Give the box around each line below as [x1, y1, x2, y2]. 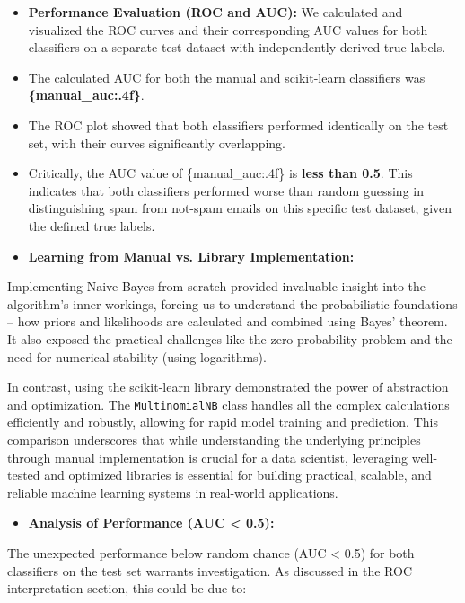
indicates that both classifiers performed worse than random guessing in [28, 181, 424, 200]
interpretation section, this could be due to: [7, 579, 247, 598]
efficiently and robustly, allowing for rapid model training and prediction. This [7, 412, 438, 431]
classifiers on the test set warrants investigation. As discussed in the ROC [7, 561, 413, 580]
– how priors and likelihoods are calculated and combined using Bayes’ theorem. [7, 312, 448, 331]
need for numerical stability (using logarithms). [7, 347, 267, 366]
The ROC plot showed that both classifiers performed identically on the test [28, 115, 449, 134]
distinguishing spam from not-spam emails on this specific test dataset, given [28, 199, 452, 217]
